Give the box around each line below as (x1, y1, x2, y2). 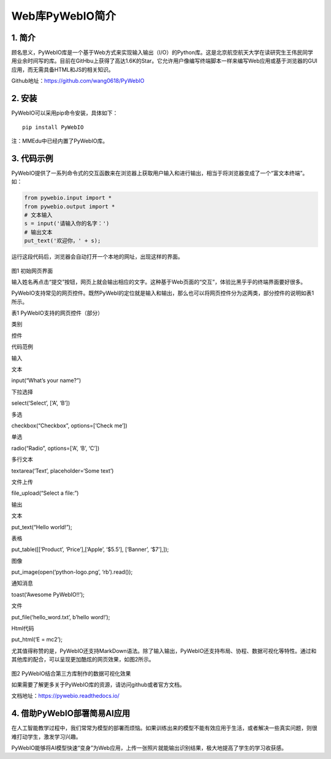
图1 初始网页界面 (11, 267, 53, 274)
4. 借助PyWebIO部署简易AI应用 (11, 708, 131, 719)
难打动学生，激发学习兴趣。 (11, 733, 82, 740)
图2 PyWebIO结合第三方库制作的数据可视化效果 (11, 669, 131, 677)
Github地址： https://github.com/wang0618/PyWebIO (11, 77, 145, 85)
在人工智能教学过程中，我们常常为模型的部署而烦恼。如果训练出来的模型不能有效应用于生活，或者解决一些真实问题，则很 (11, 724, 318, 732)
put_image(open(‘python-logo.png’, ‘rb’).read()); (11, 568, 133, 576)
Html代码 (11, 625, 34, 632)
